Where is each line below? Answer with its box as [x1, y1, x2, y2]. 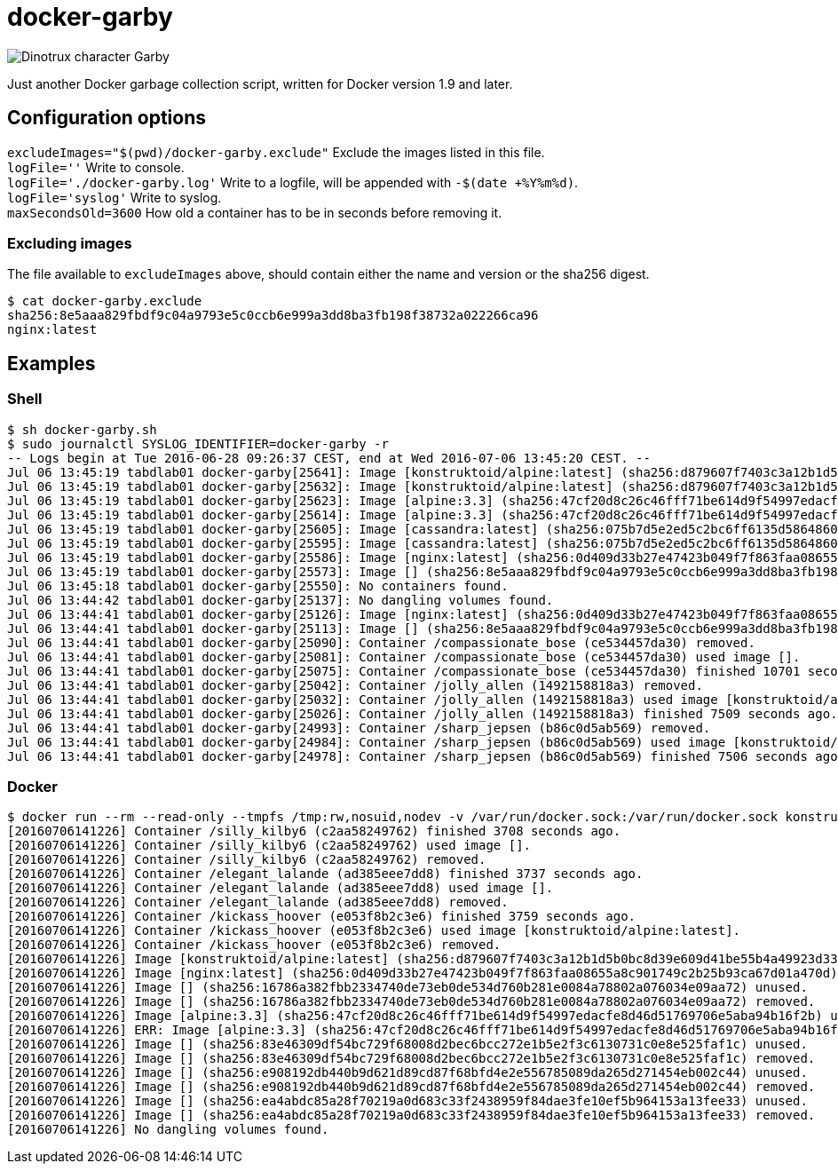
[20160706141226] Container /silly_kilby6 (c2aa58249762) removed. [7, 852, 486, 867]
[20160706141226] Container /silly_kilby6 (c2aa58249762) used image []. [7, 838, 532, 853]
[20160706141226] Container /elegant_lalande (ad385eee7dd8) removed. [7, 895, 509, 910]
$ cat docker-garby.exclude [7, 294, 202, 309]
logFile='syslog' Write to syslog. [7, 189, 222, 205]
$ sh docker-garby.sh [7, 422, 157, 437]
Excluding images [7, 233, 132, 252]
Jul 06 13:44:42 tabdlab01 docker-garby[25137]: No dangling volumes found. [7, 592, 554, 607]
